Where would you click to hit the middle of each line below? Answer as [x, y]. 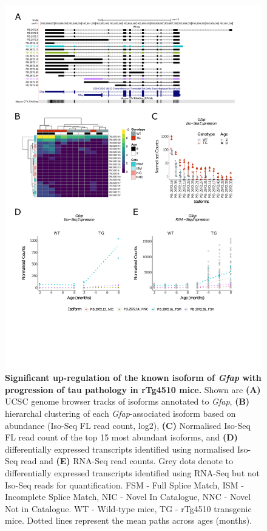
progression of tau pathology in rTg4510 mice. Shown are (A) [133, 389]
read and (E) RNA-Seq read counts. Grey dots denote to [127, 461]
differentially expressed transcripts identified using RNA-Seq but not [132, 473]
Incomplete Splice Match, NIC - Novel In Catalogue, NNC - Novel [128, 497]
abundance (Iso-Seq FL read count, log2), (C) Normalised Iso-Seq [128, 425]
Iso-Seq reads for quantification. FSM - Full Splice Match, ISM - [124, 485]
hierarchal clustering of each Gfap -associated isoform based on [120, 413]
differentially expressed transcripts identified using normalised [120, 449]
